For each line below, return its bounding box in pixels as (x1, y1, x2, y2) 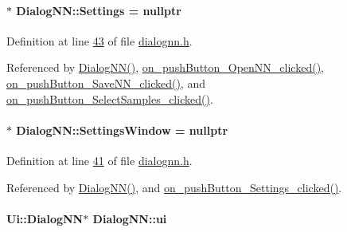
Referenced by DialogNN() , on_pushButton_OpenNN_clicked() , (6, 59, 324, 76)
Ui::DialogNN (6, 210, 84, 226)
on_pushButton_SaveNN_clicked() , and (6, 74, 205, 91)
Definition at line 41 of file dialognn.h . (6, 151, 193, 168)
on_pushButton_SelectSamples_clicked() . (6, 90, 213, 107)
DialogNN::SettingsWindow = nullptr (16, 121, 228, 138)
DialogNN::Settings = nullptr (16, 2, 181, 18)
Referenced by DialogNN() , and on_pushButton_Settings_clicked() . (6, 179, 342, 195)
